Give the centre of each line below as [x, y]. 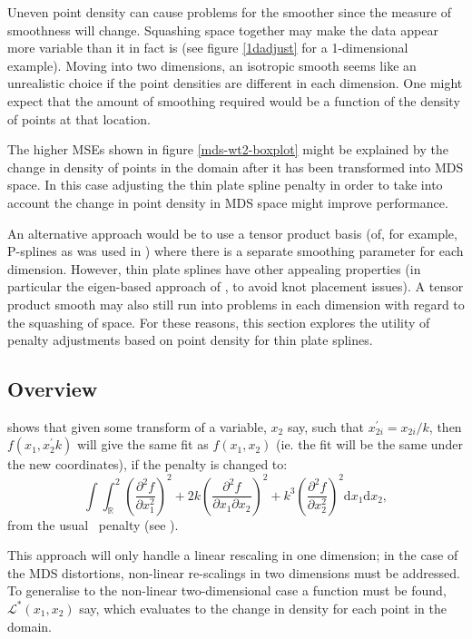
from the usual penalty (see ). [93, 524]
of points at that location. [79, 118]
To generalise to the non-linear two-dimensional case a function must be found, [227, 590]
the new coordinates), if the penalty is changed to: [147, 464]
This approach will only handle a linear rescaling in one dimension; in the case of [233, 555]
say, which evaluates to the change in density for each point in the [263, 608]
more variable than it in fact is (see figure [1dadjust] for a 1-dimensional [208, 48]
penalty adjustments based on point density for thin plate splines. [190, 340]
